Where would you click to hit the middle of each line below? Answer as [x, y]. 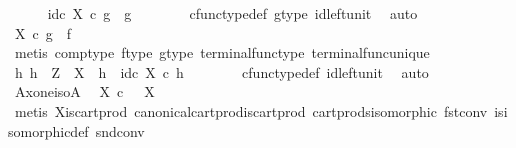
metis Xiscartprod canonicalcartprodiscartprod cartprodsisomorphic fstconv [251, 110]
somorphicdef [48, 130]
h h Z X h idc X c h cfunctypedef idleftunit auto [221, 71]
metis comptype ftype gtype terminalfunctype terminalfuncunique [222, 52]
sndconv [120, 130]
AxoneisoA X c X [84, 91]
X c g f [42, 32]
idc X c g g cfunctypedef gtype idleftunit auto [232, 13]
